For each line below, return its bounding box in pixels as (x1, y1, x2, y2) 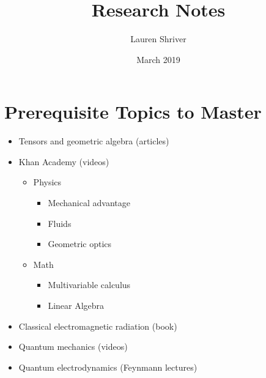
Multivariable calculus (48, 278, 131, 291)
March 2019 (136, 53, 180, 65)
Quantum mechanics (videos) (18, 340, 128, 353)
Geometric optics (48, 237, 112, 250)
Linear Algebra (48, 299, 105, 311)
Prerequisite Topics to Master (4, 99, 262, 124)
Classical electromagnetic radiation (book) (18, 319, 177, 332)
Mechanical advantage (48, 196, 130, 209)
